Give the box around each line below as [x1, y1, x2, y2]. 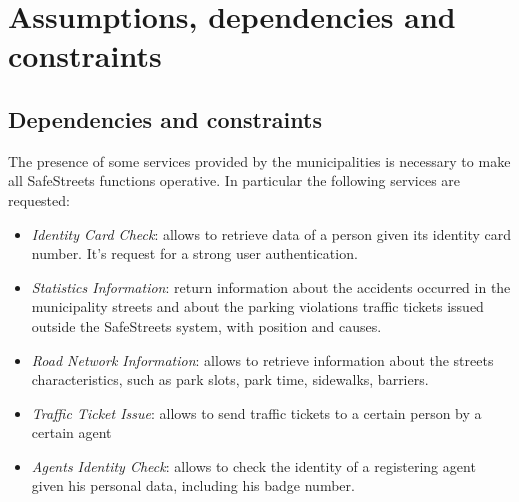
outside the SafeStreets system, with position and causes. [31, 315, 382, 336]
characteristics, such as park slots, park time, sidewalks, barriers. [31, 369, 429, 390]
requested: [8, 189, 70, 210]
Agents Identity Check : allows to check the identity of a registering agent [31, 455, 476, 476]
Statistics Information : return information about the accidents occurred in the [31, 276, 511, 297]
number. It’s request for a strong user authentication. [31, 243, 358, 264]
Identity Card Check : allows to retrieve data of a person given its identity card [31, 223, 511, 244]
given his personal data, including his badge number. [31, 475, 355, 496]
